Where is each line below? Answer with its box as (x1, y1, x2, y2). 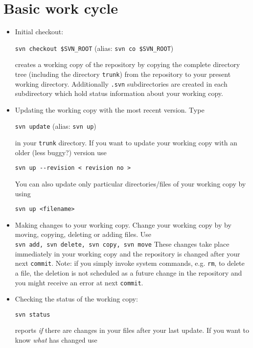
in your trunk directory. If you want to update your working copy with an (15, 138, 237, 148)
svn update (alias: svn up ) (15, 121, 96, 131)
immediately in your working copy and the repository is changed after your (15, 248, 240, 258)
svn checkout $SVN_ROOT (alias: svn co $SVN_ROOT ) (15, 43, 174, 53)
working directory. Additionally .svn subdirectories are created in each (15, 78, 228, 89)
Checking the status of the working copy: (15, 294, 138, 304)
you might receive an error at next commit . (15, 277, 143, 287)
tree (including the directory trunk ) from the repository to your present (15, 69, 231, 79)
